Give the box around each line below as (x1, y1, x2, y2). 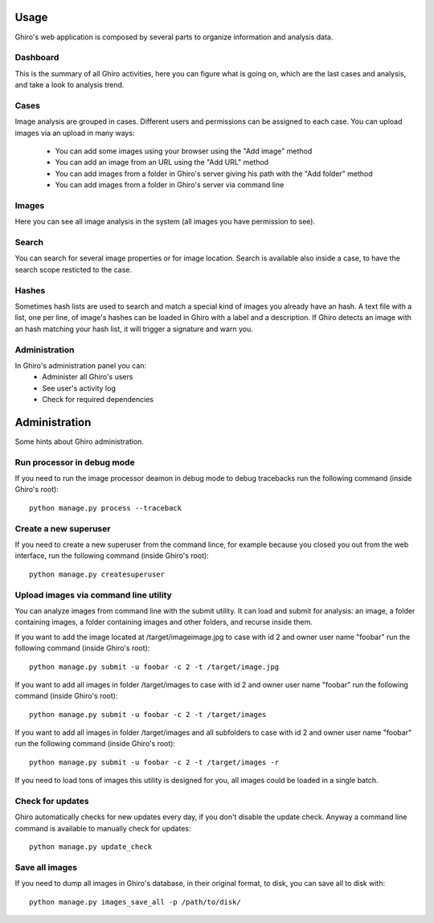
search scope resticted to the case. (14, 265, 133, 274)
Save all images (14, 861, 78, 872)
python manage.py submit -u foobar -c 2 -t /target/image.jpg (29, 662, 280, 671)
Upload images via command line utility (14, 589, 172, 601)
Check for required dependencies (42, 395, 154, 404)
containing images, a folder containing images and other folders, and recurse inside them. (14, 617, 313, 627)
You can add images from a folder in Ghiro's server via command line (55, 180, 285, 190)
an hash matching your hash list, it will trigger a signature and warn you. (14, 324, 253, 334)
